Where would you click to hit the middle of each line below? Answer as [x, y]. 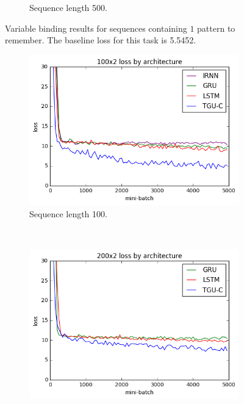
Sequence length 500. [68, 7]
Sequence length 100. [68, 213]
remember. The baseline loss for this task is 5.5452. [101, 40]
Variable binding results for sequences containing [96, 28]
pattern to [216, 28]
